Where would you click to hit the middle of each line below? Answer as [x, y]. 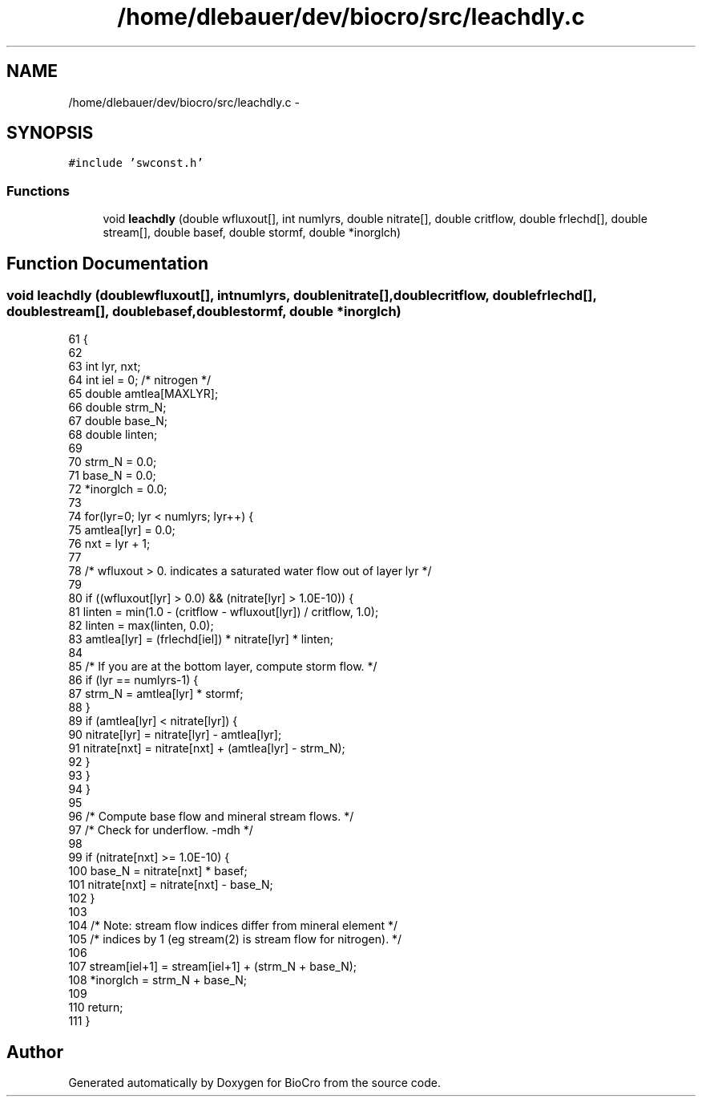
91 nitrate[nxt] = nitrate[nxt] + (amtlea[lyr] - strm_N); [207, 748]
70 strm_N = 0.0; [113, 462]
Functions [38, 191]
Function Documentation [107, 263]
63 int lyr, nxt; [105, 367]
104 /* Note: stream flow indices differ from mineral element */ [233, 926]
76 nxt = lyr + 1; [109, 544]
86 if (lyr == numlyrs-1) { [133, 680]
